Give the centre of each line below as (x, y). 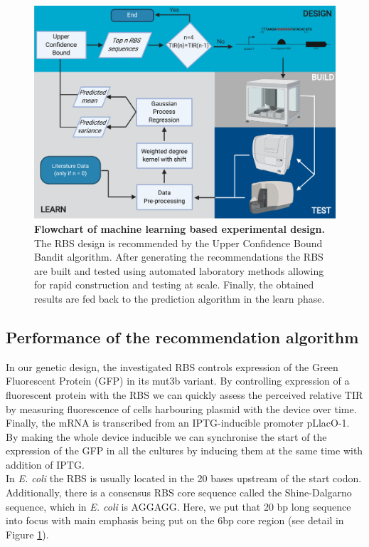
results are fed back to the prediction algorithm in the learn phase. (180, 298)
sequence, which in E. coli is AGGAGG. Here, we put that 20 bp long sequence (178, 506)
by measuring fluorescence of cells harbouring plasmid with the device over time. (181, 408)
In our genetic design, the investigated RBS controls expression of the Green (172, 366)
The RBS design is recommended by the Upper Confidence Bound (178, 243)
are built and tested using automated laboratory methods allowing (179, 270)
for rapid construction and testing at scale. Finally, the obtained (174, 285)
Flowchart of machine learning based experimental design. (180, 228)
